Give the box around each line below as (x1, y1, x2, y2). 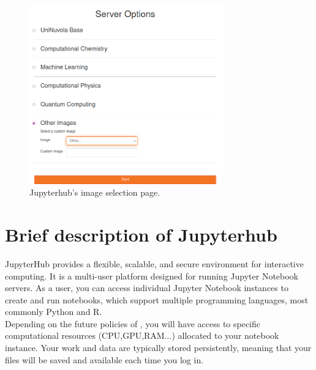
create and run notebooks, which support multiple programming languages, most (5, 293, 309, 306)
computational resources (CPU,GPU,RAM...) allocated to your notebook (5, 329, 279, 342)
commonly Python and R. (5, 305, 102, 318)
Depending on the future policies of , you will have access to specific (5, 317, 261, 330)
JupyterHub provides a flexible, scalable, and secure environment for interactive (5, 257, 304, 270)
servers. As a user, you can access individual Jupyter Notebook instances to (5, 281, 288, 294)
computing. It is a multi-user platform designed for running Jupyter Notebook (5, 269, 299, 282)
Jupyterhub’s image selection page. (29, 186, 160, 199)
